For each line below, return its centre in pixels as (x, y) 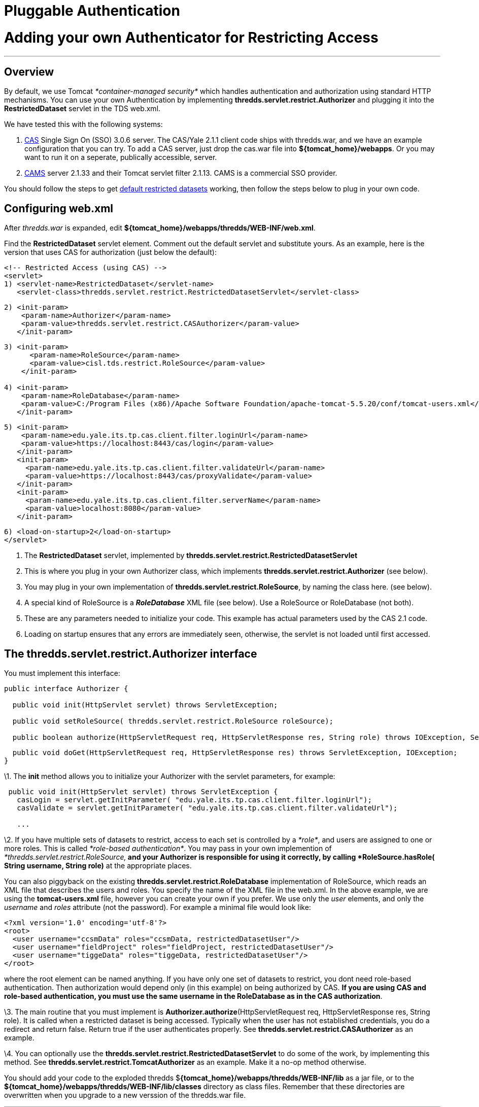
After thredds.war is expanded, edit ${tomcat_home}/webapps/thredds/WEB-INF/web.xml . (160, 228)
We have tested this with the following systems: (83, 124)
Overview (29, 72)
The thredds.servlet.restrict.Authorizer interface (131, 654)
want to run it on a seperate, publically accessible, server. (121, 157)
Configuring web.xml (59, 208)
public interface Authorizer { (66, 689)
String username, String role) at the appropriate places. (98, 866)
